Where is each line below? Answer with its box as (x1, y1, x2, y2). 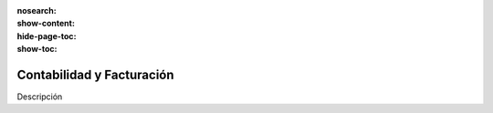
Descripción (16, 91, 63, 102)
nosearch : (16, 5, 57, 15)
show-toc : (16, 44, 58, 55)
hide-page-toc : (16, 30, 77, 41)
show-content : (16, 18, 75, 29)
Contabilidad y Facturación (16, 67, 174, 82)
